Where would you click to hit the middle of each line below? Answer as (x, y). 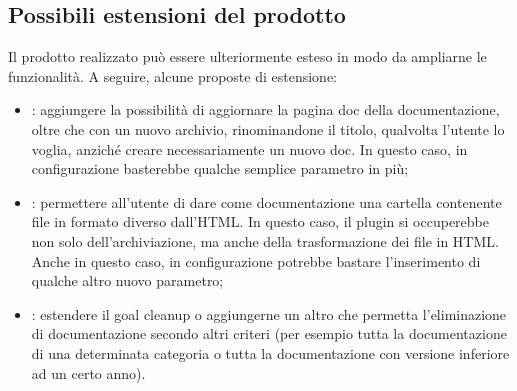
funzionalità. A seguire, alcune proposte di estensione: (173, 75)
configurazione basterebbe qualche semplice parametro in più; (220, 168)
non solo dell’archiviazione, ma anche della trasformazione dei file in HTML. (265, 240)
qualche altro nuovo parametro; (127, 280)
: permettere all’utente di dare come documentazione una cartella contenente (266, 201)
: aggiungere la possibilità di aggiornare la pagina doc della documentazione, (265, 109)
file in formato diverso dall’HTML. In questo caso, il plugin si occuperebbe (260, 221)
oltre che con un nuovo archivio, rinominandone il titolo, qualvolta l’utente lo (268, 128)
